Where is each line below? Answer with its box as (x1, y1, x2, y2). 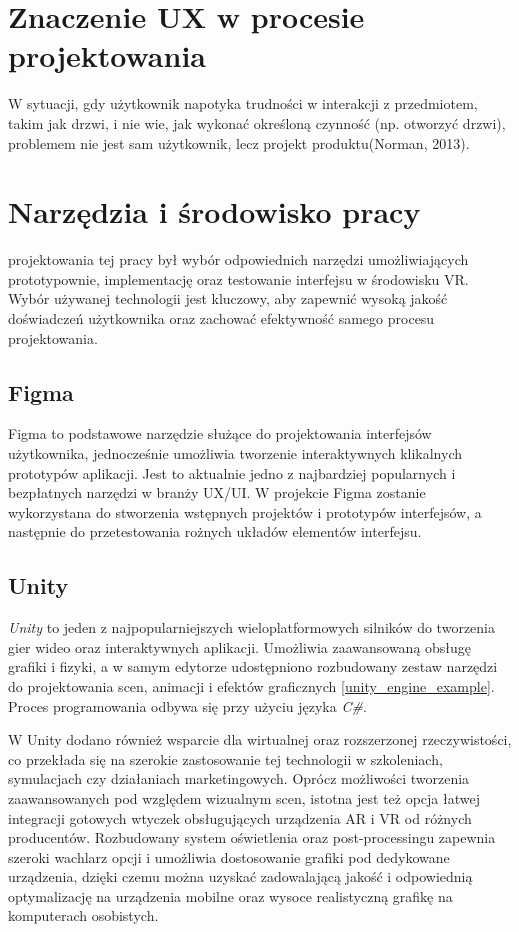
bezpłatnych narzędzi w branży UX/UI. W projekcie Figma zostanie (8, 482, 426, 503)
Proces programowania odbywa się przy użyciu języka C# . (8, 695, 367, 716)
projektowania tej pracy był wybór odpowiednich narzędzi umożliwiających (8, 249, 469, 270)
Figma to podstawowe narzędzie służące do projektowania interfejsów (8, 423, 432, 444)
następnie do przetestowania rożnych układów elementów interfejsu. (8, 521, 422, 542)
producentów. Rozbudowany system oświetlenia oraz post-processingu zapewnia (8, 827, 496, 848)
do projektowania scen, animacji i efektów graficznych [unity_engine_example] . (8, 675, 495, 696)
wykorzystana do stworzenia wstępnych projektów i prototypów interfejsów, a (8, 501, 482, 522)
